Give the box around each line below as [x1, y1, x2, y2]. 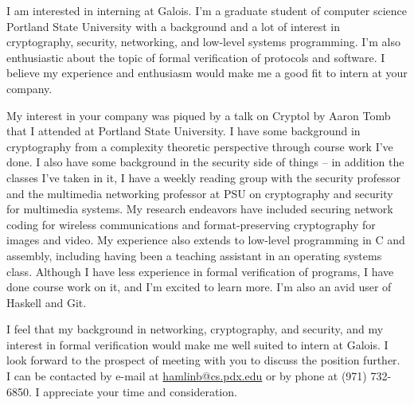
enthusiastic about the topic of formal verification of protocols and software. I [6, 49, 385, 65]
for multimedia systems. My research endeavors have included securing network [6, 201, 393, 217]
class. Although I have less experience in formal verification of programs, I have [6, 263, 394, 279]
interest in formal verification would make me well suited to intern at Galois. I [6, 336, 389, 352]
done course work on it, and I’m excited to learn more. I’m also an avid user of [6, 278, 392, 295]
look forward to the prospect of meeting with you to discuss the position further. [6, 352, 400, 368]
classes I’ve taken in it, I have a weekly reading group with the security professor [6, 169, 400, 185]
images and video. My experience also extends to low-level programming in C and [6, 232, 405, 248]
